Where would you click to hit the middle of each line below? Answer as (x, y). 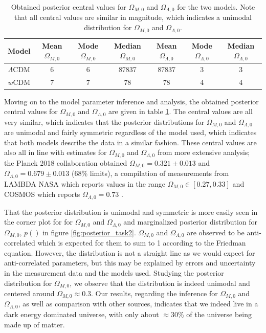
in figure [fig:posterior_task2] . (89, 232)
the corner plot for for (38, 222)
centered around (29, 293)
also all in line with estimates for (56, 152)
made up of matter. (35, 324)
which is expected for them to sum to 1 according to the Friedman (142, 243)
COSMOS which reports (42, 194)
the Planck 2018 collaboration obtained (66, 162)
